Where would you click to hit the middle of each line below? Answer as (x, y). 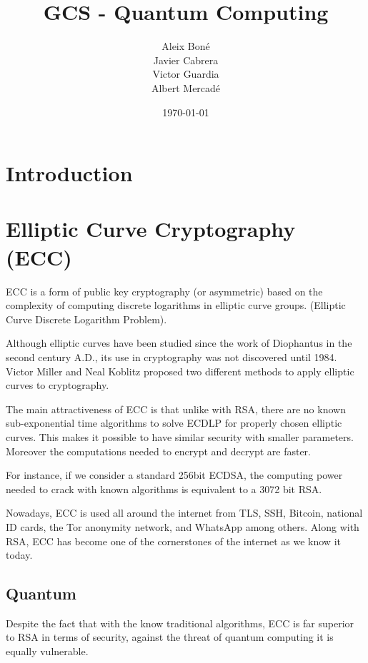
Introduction (69, 173)
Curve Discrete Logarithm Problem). (86, 319)
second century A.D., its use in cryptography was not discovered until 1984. (171, 356)
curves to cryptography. (58, 385)
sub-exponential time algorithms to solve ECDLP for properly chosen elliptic (174, 423)
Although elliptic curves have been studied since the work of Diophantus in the (179, 343)
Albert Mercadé (186, 87)
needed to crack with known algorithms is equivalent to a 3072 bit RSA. (164, 489)
